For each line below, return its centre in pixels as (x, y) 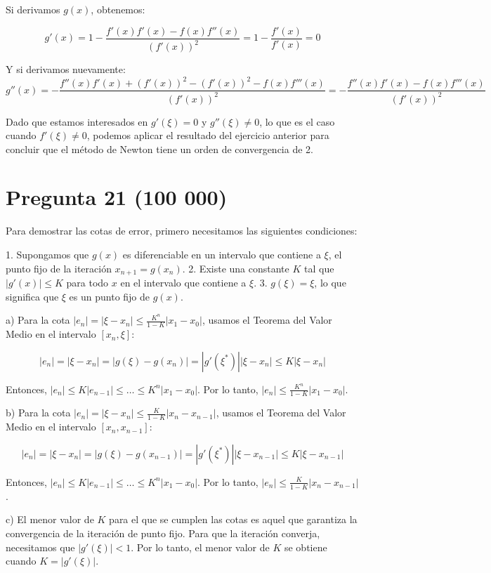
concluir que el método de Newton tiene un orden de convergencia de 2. (159, 149)
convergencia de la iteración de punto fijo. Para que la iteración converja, (163, 533)
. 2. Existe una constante (236, 268)
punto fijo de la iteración (59, 268)
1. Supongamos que (47, 254)
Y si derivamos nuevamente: (66, 69)
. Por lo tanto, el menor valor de (200, 547)
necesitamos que (40, 547)
